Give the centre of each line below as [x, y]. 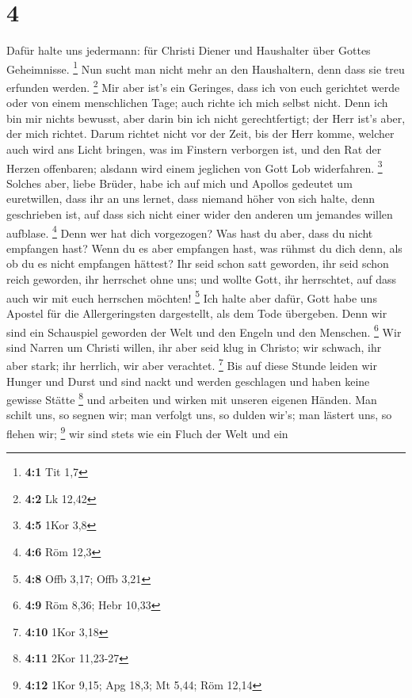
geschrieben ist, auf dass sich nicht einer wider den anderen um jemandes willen [200, 214]
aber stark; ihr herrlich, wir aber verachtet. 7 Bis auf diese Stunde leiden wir [192, 364]
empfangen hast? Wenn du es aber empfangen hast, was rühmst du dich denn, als [204, 248]
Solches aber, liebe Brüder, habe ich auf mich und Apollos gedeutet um [179, 183]
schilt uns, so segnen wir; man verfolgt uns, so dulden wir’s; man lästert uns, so [199, 415]
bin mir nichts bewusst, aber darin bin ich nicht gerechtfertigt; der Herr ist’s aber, [206, 118]
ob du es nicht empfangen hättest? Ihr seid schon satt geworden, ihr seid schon [198, 263]
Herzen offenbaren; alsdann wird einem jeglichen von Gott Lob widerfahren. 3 [195, 166]
